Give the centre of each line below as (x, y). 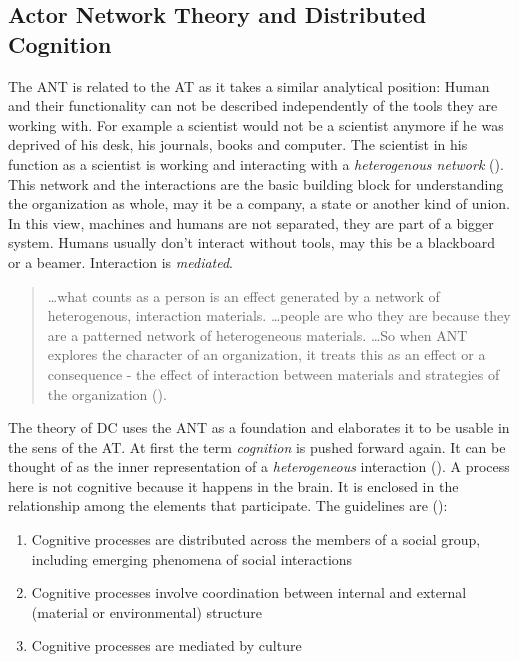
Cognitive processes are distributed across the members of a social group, (256, 539)
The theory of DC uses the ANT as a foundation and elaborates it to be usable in (259, 427)
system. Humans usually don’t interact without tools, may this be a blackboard (252, 242)
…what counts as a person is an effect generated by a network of (243, 295)
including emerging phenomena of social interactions (192, 558)
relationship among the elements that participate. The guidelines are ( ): (228, 505)
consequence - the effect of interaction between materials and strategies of (273, 373)
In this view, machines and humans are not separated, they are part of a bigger (251, 222)
